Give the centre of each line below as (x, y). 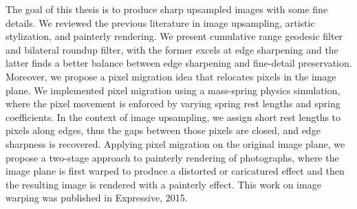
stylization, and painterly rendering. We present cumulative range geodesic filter (174, 36)
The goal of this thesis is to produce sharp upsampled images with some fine (167, 9)
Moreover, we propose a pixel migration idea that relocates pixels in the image (171, 76)
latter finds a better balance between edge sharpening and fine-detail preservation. (179, 63)
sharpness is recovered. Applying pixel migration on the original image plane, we (175, 143)
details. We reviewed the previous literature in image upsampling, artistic (160, 22)
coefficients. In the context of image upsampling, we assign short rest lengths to (173, 117)
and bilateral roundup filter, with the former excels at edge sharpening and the (172, 49)
